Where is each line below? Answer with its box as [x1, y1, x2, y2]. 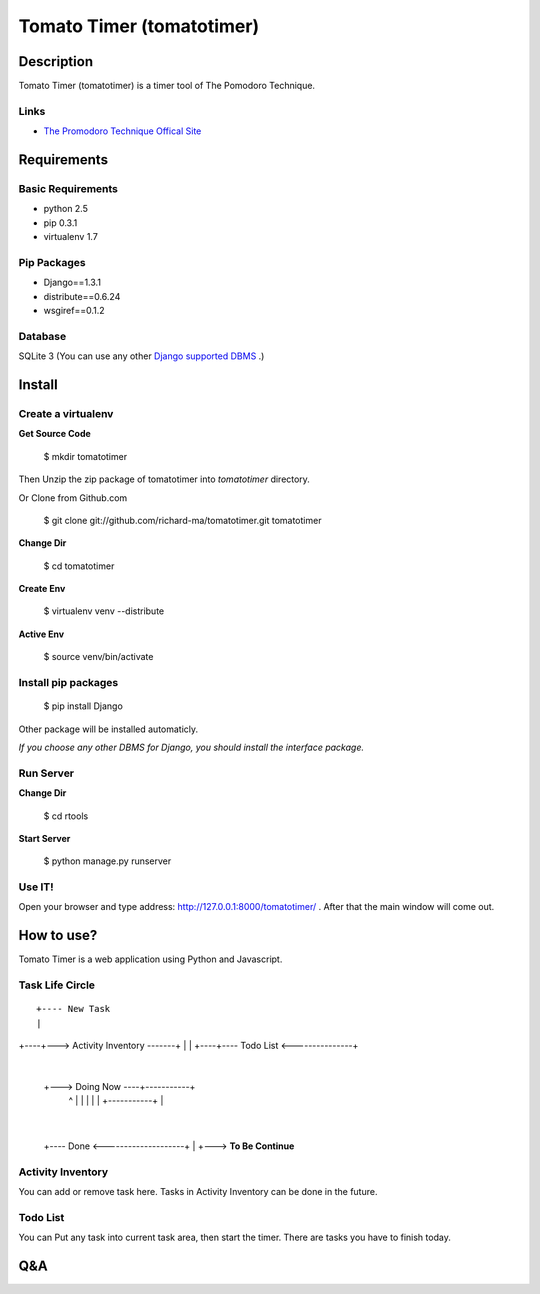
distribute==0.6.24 [43, 290, 121, 302]
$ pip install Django [43, 700, 124, 712]
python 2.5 [43, 203, 89, 215]
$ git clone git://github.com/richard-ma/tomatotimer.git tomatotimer [43, 514, 322, 526]
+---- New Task [36, 1003, 111, 1015]
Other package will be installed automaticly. [18, 723, 199, 735]
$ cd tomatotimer [43, 560, 115, 572]
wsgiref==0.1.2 [43, 305, 105, 317]
